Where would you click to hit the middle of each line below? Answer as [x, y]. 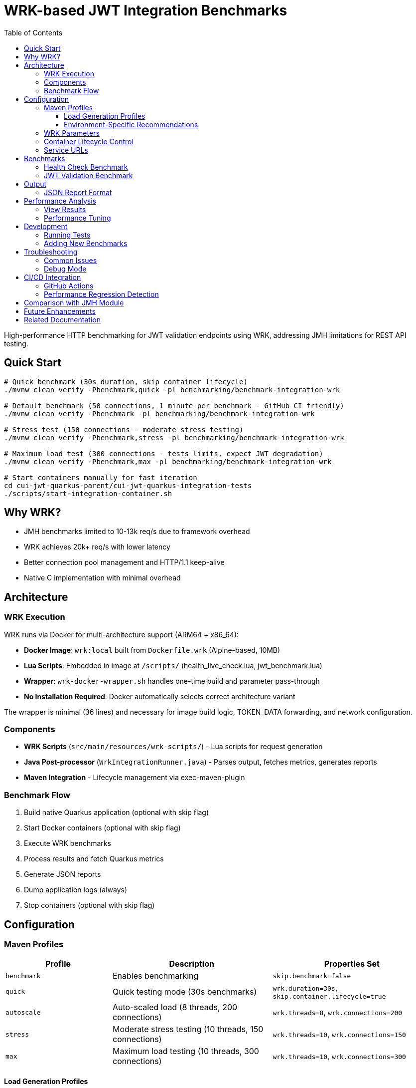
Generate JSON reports [63, 874]
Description [192, 964]
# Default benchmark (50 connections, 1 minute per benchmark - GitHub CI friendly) [174, 406]
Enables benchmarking [156, 976]
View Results [65, 209]
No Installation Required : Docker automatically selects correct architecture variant [160, 696]
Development [46, 226]
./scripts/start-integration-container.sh [88, 493]
